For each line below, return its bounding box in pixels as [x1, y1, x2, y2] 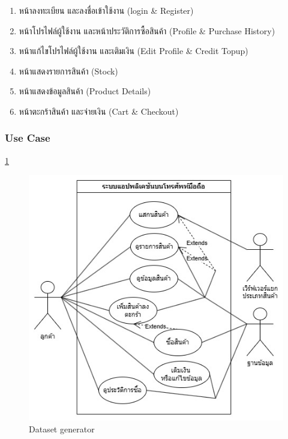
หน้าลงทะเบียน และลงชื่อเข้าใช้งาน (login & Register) [19, 4, 194, 16]
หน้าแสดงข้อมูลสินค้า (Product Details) [19, 85, 151, 97]
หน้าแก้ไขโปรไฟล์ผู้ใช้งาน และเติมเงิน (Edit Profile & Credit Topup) [19, 44, 248, 57]
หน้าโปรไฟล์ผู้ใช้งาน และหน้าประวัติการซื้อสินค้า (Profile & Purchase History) [19, 24, 275, 37]
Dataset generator [29, 422, 95, 435]
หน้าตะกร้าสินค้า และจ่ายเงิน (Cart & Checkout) [19, 104, 179, 117]
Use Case [5, 130, 50, 145]
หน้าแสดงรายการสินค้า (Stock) [19, 64, 118, 77]
